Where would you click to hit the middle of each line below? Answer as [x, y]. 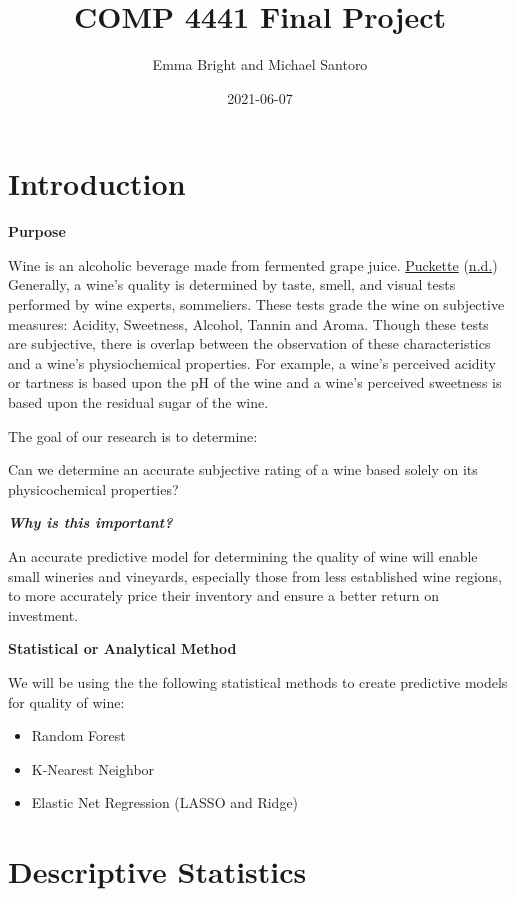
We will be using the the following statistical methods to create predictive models [258, 681]
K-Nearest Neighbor [93, 768]
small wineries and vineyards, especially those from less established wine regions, [255, 575]
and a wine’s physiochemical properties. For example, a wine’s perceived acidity [252, 362]
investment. [43, 614]
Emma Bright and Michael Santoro [260, 64]
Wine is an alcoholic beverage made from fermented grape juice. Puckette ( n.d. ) [253, 264]
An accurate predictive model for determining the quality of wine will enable [243, 555]
